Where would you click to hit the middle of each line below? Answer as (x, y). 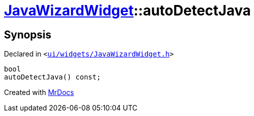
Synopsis (28, 34)
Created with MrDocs (39, 92)
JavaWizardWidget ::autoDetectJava (127, 10)
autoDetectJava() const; (52, 77)
